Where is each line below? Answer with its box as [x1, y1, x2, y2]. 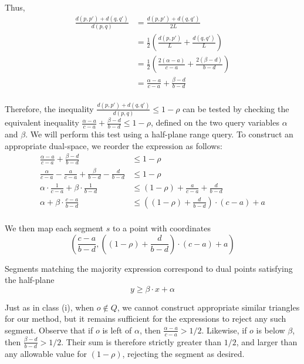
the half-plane [5, 274, 55, 286]
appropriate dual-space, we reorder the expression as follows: [5, 139, 222, 151]
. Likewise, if [201, 323, 247, 336]
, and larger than [236, 335, 298, 348]
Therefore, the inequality [5, 102, 94, 114]
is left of [102, 323, 132, 336]
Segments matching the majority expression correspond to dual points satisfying [5, 262, 293, 274]
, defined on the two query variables [150, 116, 279, 129]
